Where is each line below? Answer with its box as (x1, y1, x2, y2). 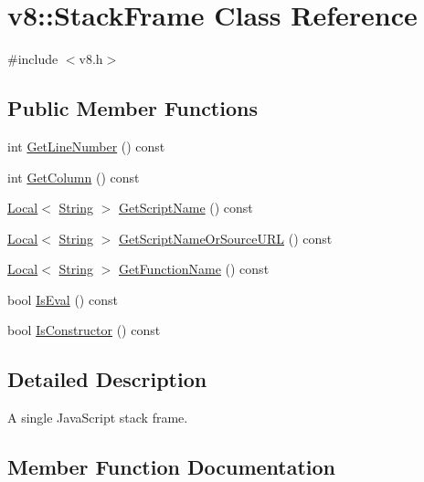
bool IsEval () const (7, 289, 118, 309)
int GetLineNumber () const (7, 136, 165, 155)
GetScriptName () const (118, 198, 253, 217)
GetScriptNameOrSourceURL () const (118, 228, 333, 247)
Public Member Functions (7, 94, 258, 122)
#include (7, 49, 58, 68)
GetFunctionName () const (118, 259, 270, 278)
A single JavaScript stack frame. (7, 408, 188, 427)
